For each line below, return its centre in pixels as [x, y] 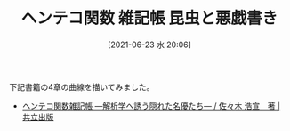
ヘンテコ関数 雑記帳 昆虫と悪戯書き [149, 18]
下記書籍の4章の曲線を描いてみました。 [82, 86]
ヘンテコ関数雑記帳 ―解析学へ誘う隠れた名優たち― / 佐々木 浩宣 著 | [151, 106]
